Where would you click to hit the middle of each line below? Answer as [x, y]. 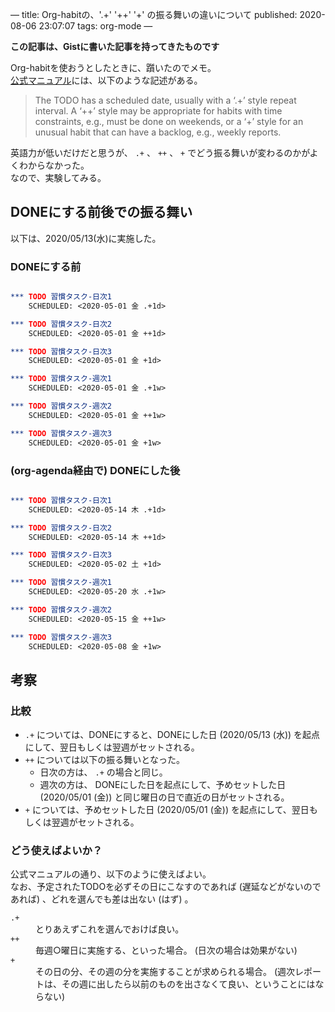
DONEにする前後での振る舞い [101, 212]
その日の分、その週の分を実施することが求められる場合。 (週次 [165, 972]
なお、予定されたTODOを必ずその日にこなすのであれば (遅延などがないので [166, 887]
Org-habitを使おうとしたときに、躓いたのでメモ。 [113, 67]
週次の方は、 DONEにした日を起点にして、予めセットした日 [163, 785]
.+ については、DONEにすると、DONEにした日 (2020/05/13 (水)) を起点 [172, 735]
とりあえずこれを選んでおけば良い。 [110, 929]
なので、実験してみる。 [58, 177]
